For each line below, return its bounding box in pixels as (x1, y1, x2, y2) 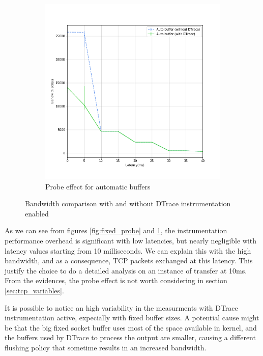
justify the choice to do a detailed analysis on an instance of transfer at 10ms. (5, 265, 247, 276)
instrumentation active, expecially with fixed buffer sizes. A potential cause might (5, 312, 259, 323)
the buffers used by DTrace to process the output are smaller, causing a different (5, 332, 256, 343)
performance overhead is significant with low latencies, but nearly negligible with (5, 235, 257, 245)
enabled (25, 208, 49, 218)
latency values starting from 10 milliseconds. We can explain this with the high (5, 245, 251, 256)
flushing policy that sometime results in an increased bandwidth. (5, 342, 207, 352)
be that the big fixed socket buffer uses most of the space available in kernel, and (5, 322, 257, 333)
